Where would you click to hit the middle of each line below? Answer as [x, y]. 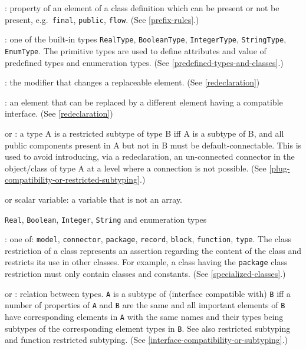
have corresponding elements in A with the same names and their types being [144, 316]
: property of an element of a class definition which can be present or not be [142, 8]
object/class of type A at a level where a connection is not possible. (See [136, 168]
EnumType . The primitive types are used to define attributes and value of [136, 50]
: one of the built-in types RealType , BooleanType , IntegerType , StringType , [146, 39]
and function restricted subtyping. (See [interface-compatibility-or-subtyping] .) [146, 340]
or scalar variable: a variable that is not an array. [94, 199]
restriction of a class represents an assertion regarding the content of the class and [153, 250]
